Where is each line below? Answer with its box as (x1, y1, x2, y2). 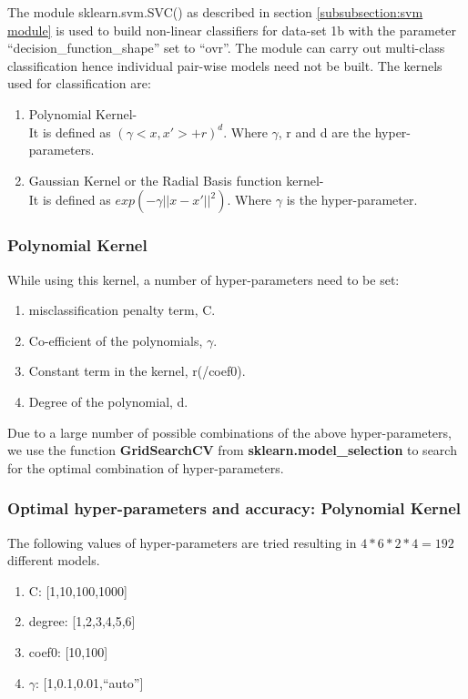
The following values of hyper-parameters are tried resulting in (7, 532, 357, 552)
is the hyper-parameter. (286, 190, 418, 209)
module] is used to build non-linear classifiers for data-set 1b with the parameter (7, 20, 456, 39)
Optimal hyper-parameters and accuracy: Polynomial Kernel (7, 497, 462, 520)
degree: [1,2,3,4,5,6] (28, 612, 136, 631)
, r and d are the (278, 122, 371, 141)
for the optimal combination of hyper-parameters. (7, 458, 284, 477)
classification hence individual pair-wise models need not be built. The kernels (7, 56, 443, 75)
